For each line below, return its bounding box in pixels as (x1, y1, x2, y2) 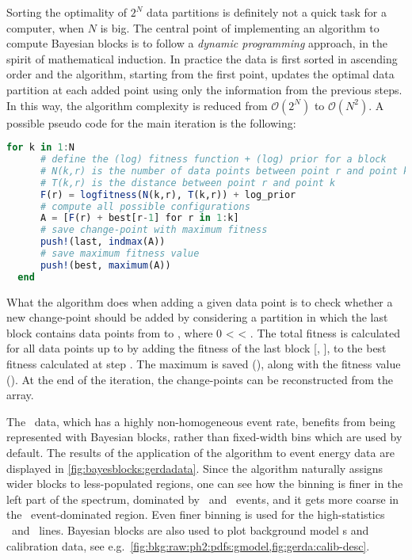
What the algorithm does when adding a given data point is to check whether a (6, 293, 393, 310)
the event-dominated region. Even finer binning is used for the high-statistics (6, 506, 385, 523)
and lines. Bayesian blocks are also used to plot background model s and (11, 521, 369, 538)
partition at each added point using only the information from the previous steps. (6, 81, 402, 97)
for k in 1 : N (6, 142, 74, 154)
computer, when (6, 19, 85, 36)
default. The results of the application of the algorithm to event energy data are (6, 444, 395, 460)
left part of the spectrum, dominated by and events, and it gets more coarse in (6, 490, 399, 507)
